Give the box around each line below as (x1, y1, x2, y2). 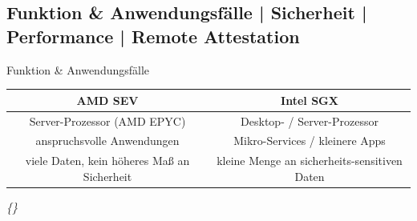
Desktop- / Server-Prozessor (241, 112, 379, 129)
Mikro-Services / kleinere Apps (233, 132, 386, 149)
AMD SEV (76, 91, 139, 108)
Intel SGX (281, 91, 338, 108)
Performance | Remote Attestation (6, 23, 300, 48)
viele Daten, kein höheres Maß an (25, 152, 190, 169)
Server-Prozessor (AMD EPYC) (29, 112, 186, 129)
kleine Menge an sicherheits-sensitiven (217, 152, 403, 169)
